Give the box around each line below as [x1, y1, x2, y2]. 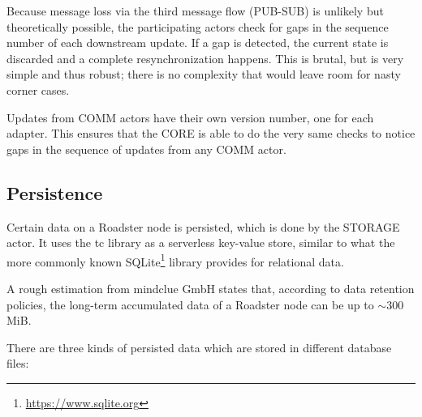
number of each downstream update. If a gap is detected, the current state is [6, 34, 389, 51]
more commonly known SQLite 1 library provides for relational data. [6, 250, 344, 270]
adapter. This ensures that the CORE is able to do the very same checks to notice [6, 125, 416, 142]
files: [6, 355, 29, 372]
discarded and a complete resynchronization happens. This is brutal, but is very [6, 49, 404, 66]
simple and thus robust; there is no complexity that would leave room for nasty [6, 66, 401, 83]
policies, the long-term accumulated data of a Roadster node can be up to [6, 296, 374, 313]
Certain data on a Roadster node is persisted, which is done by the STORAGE [6, 218, 400, 235]
